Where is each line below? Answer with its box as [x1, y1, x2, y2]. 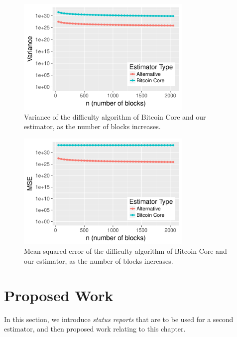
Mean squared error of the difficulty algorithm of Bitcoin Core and [24, 246, 227, 256]
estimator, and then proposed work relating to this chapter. [4, 324, 186, 334]
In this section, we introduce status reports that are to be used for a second [4, 314, 234, 324]
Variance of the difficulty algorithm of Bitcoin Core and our [24, 111, 206, 122]
